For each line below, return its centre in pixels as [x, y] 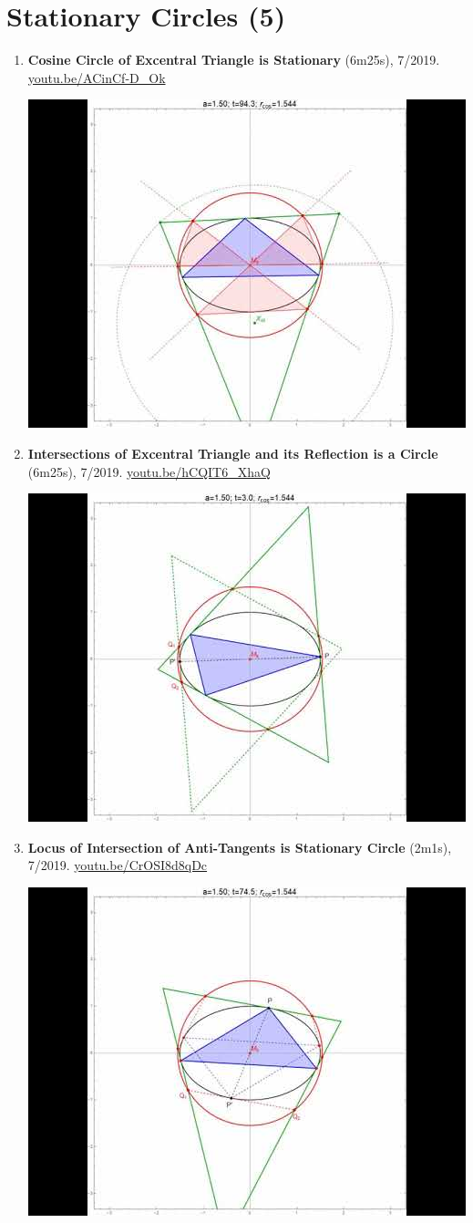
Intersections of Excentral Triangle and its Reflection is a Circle [233, 453]
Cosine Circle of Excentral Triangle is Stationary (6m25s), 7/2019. [234, 60]
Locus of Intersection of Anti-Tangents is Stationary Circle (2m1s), [240, 847]
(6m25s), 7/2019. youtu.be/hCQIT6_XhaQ [149, 471]
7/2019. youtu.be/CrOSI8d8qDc [118, 865]
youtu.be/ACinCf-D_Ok [97, 77]
